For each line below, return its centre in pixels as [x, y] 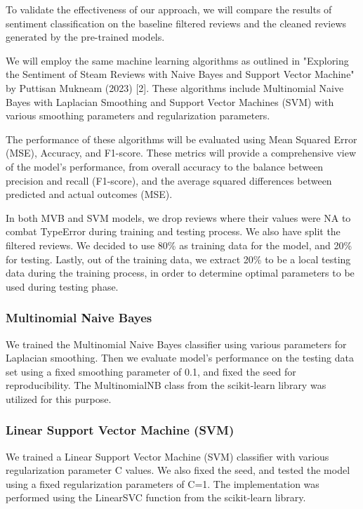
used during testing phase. [62, 286]
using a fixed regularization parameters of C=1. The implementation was [163, 483]
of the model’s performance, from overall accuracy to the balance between [165, 166]
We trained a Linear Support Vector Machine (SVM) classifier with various [167, 456]
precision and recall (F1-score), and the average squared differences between [169, 180]
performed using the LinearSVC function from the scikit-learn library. [156, 497]
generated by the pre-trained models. [85, 37]
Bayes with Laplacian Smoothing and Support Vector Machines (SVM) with [170, 101]
